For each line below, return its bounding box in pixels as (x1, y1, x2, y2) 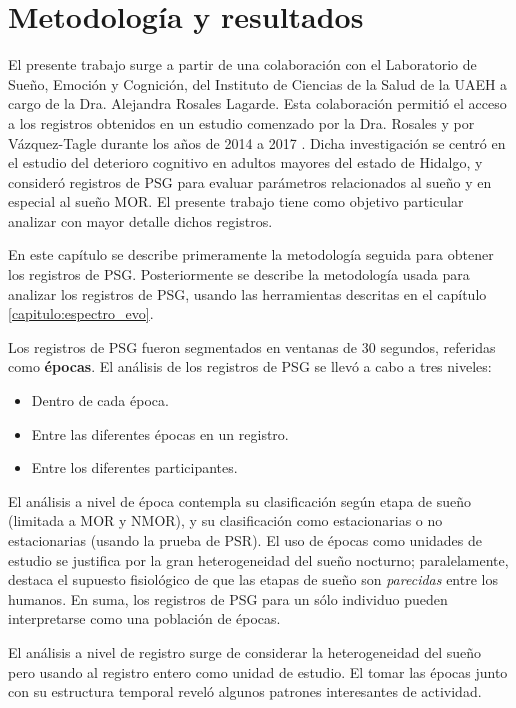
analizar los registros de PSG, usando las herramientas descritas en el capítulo (8, 283, 487, 304)
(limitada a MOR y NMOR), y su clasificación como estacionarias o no (8, 510, 443, 531)
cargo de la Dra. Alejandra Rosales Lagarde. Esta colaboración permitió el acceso (8, 93, 507, 114)
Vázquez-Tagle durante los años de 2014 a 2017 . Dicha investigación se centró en (8, 132, 506, 153)
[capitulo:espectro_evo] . (8, 303, 154, 324)
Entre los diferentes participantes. (31, 457, 238, 478)
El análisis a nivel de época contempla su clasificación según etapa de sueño (8, 490, 472, 511)
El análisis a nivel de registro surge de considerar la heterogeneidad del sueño (8, 641, 481, 662)
